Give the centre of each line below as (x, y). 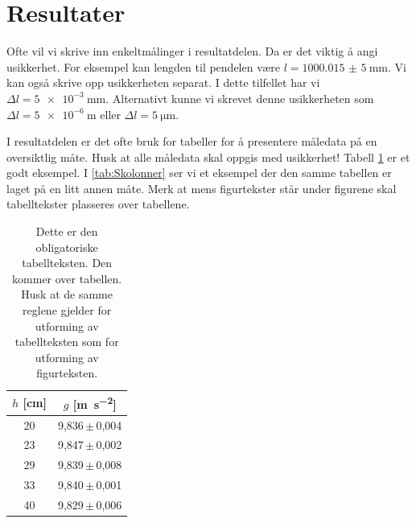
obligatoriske (67, 247)
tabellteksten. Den (67, 263)
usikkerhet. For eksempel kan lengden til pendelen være (143, 66)
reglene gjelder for (67, 310)
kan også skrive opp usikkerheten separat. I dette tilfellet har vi (163, 82)
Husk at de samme (67, 294)
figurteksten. (67, 373)
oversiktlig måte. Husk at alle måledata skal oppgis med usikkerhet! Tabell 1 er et (208, 156)
